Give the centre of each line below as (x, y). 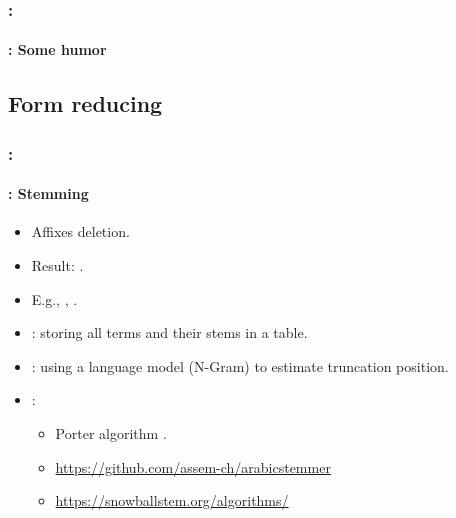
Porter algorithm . (111, 433)
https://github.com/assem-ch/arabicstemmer (193, 466)
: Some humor (57, 49)
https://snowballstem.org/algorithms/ (172, 500)
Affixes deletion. (80, 231)
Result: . (57, 265)
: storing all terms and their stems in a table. (169, 332)
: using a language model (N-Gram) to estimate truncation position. (240, 365)
